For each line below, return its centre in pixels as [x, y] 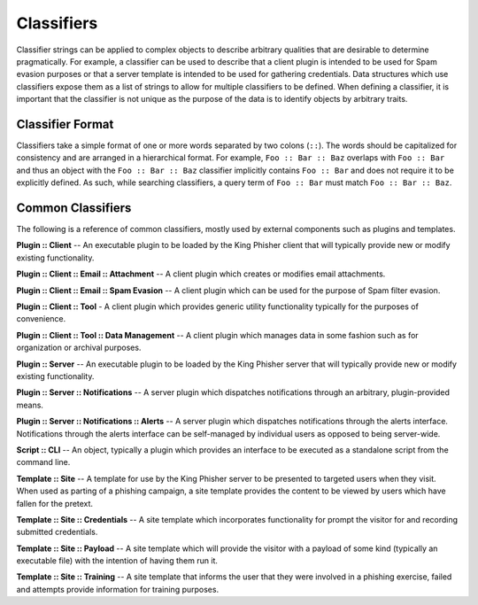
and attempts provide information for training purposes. [118, 589]
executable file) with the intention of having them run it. [117, 561]
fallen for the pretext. [54, 503]
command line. [43, 462]
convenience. [41, 319]
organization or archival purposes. [79, 348]
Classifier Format [65, 124]
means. [30, 405]
